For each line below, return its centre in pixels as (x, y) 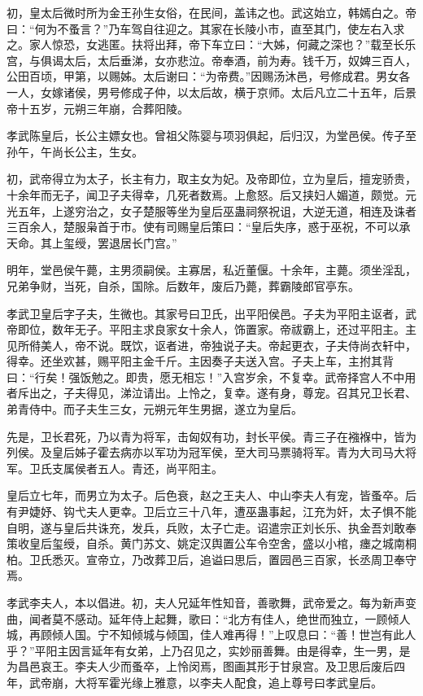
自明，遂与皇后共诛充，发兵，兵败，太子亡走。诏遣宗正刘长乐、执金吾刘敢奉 (211, 527)
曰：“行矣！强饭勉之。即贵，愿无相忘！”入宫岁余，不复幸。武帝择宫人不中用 (211, 376)
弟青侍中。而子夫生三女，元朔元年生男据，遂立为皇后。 (155, 409)
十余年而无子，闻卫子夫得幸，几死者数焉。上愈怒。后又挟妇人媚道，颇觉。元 (211, 194)
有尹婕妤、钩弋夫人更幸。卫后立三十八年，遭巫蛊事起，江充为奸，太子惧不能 (211, 512)
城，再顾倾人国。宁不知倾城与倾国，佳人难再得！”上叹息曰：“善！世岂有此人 (211, 635)
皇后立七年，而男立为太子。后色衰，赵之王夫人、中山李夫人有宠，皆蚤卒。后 (211, 495)
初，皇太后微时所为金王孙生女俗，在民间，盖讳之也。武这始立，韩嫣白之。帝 (211, 12)
